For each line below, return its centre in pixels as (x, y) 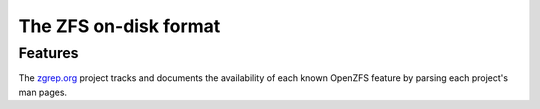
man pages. (43, 92)
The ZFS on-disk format (119, 26)
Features (48, 53)
